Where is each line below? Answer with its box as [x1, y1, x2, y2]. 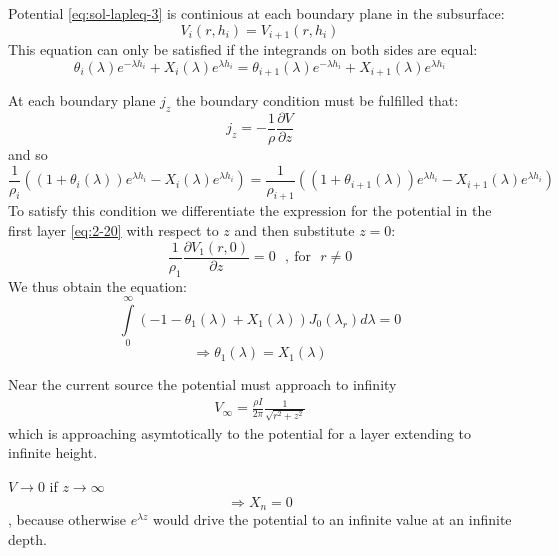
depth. [8, 528, 47, 549]
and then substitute [234, 220, 355, 241]
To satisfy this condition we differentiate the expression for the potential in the [8, 200, 492, 221]
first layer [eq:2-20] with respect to [8, 220, 219, 241]
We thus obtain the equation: [8, 275, 187, 296]
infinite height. [8, 442, 98, 463]
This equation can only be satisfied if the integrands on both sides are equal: [8, 39, 478, 60]
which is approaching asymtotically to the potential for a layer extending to [8, 422, 472, 443]
